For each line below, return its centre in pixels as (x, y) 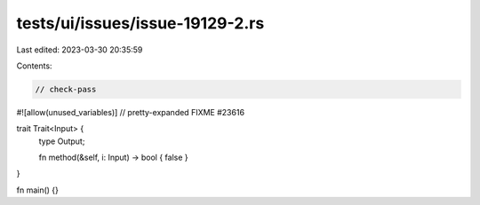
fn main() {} (38, 190)
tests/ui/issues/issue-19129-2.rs (140, 23)
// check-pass (66, 89)
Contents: (34, 66)
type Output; (62, 141)
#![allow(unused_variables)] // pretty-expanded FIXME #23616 (130, 112)
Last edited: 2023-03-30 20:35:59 (80, 50)
